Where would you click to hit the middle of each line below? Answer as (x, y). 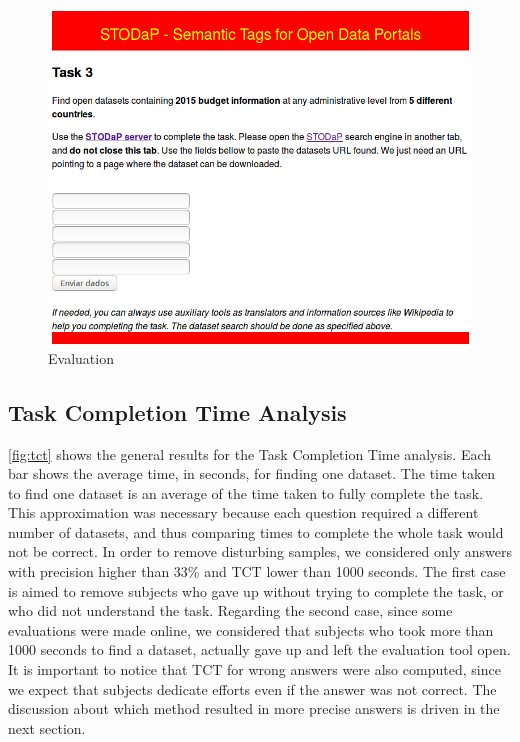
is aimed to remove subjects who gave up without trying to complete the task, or (256, 590)
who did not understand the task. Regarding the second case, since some (230, 610)
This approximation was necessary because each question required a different (243, 512)
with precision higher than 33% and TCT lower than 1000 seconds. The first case (257, 571)
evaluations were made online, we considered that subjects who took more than (251, 629)
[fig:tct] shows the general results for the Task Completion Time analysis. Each (250, 453)
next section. (47, 727)
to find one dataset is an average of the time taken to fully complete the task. (246, 492)
